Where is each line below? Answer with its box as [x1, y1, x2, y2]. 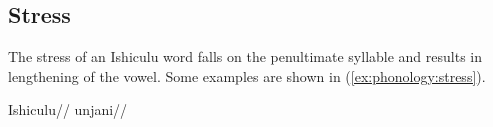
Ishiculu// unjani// [8, 99, 128, 120]
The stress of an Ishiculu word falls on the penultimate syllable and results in [8, 46, 483, 67]
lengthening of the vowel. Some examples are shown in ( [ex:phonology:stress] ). [8, 65, 486, 86]
